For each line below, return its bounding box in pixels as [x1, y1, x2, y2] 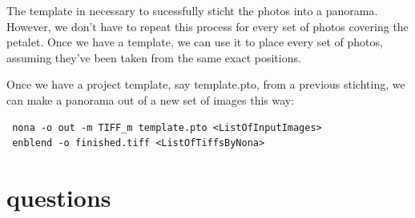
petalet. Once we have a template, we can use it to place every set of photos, [6, 34, 383, 50]
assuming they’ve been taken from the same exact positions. [6, 49, 301, 65]
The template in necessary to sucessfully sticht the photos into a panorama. [6, 2, 378, 18]
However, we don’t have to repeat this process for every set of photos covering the [6, 18, 409, 34]
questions [6, 180, 111, 213]
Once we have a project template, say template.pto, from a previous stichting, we [6, 76, 405, 93]
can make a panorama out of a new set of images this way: [6, 91, 295, 108]
